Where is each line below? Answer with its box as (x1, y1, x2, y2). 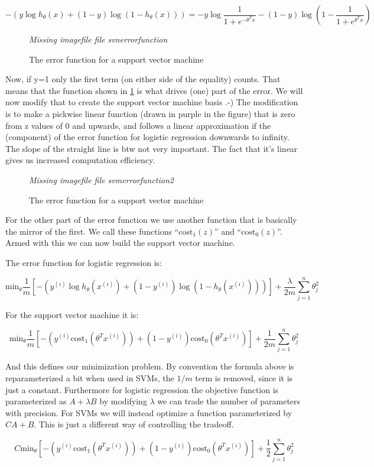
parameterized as (5, 395, 67, 407)
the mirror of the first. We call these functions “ (5, 225, 179, 237)
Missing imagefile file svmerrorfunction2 (29, 173, 174, 186)
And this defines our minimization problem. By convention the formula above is (5, 360, 294, 372)
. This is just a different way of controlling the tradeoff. (34, 418, 234, 430)
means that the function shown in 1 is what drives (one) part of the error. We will (5, 84, 303, 96)
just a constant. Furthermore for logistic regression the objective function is (5, 383, 279, 395)
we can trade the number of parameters (157, 395, 301, 407)
